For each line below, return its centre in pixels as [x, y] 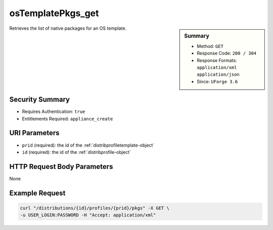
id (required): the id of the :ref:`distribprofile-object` [76, 152]
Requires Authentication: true [54, 111]
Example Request [37, 193]
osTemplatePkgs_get [54, 13]
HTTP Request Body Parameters [61, 166]
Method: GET [210, 46]
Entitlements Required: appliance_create [67, 119]
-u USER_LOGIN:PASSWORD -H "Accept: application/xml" [88, 215]
